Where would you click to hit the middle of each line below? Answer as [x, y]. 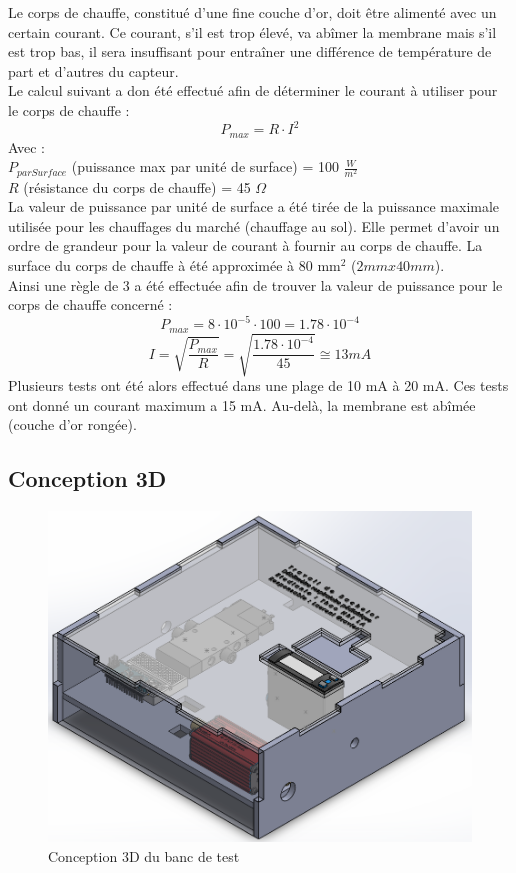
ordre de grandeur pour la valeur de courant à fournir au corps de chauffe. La [245, 245]
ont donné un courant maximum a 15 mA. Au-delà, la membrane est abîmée [242, 404]
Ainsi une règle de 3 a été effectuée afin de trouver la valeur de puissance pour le [255, 284]
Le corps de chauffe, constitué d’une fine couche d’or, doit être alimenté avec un [252, 12]
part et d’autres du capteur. [93, 70]
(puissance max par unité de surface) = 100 [205, 166]
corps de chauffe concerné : [90, 304]
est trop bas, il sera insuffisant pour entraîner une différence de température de [250, 51]
